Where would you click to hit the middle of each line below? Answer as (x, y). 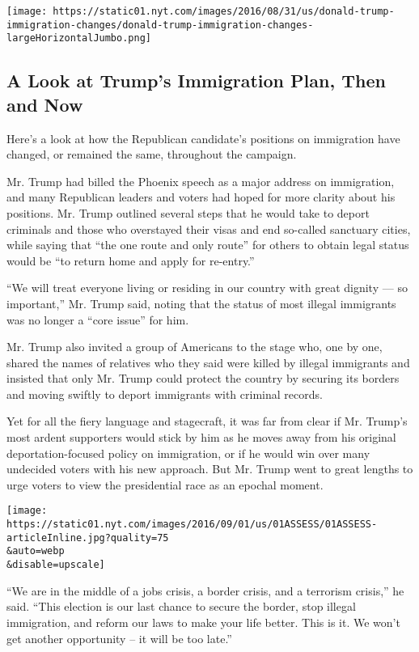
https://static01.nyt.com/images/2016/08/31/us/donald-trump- (224, 11)
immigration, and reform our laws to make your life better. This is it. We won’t (203, 622)
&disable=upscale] (56, 565)
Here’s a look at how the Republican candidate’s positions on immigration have (203, 138)
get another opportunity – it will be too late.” (119, 638)
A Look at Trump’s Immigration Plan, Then (196, 80)
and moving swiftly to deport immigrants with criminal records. (165, 394)
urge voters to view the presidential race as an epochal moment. (165, 484)
